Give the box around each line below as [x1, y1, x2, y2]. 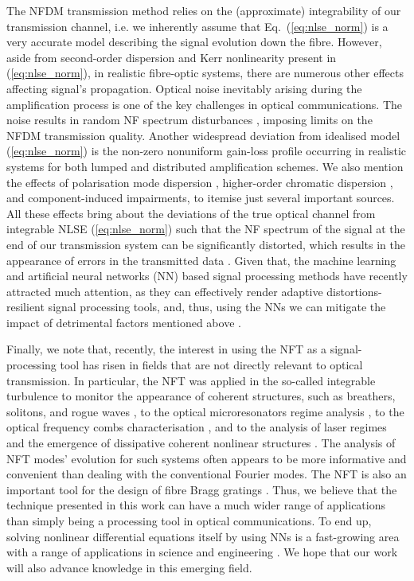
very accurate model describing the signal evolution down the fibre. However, [6, 33, 382, 50]
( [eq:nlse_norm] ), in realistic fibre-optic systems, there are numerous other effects [6, 64, 404, 81]
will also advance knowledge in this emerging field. [6, 559, 252, 575]
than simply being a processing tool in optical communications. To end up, [6, 513, 372, 528]
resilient [6, 298, 45, 315]
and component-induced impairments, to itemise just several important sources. [6, 189, 395, 206]
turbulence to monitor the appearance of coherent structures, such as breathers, [6, 388, 396, 404]
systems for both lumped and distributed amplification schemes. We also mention [6, 158, 404, 174]
